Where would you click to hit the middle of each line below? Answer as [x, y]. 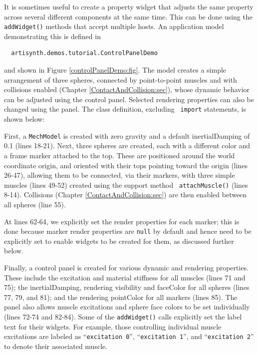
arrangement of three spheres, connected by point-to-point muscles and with [121, 79]
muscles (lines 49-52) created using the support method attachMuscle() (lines [126, 185]
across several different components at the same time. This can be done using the [128, 16]
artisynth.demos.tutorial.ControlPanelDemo [84, 53]
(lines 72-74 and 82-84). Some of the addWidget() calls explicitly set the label [123, 316]
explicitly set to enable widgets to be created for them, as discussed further [119, 241]
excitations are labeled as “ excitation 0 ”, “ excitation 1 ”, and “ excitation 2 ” [129, 336]
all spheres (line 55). [35, 204]
